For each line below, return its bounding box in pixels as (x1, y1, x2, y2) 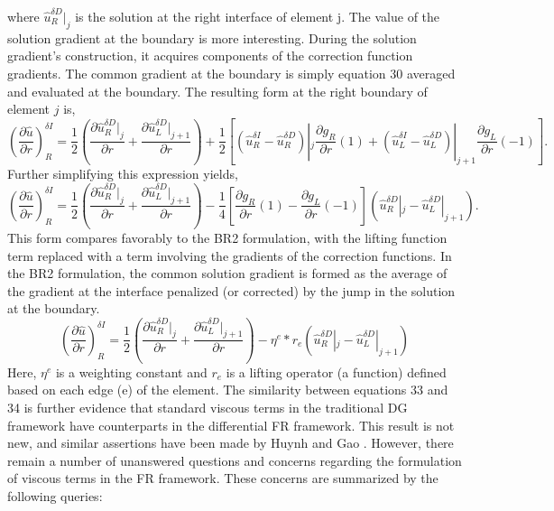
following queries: (7, 487, 103, 506)
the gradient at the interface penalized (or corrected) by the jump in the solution (7, 281, 456, 300)
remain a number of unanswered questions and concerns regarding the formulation (7, 451, 462, 469)
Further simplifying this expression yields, (7, 164, 238, 183)
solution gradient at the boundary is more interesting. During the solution (7, 28, 417, 47)
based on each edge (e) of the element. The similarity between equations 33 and (7, 380, 448, 399)
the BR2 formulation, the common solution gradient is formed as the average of (7, 264, 448, 283)
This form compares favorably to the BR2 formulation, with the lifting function (7, 228, 448, 246)
